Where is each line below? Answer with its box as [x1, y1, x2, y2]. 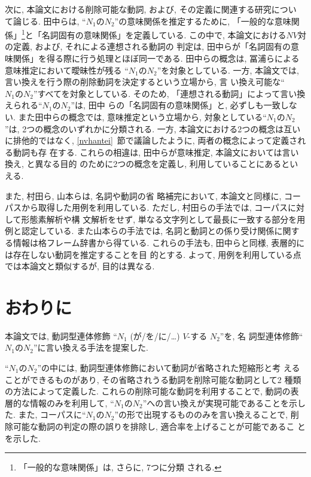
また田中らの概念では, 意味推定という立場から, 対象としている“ [18, 111, 267, 123]
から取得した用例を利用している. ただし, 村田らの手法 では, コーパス [21, 201, 288, 214]
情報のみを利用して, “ [29, 396, 114, 409]
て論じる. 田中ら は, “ [5, 14, 86, 27]
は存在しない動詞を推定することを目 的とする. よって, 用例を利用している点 [5, 248, 301, 260]
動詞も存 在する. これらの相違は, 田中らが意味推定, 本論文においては [13, 145, 282, 158]
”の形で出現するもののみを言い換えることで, [114, 408, 288, 421]
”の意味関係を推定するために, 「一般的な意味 [114, 14, 291, 27]
